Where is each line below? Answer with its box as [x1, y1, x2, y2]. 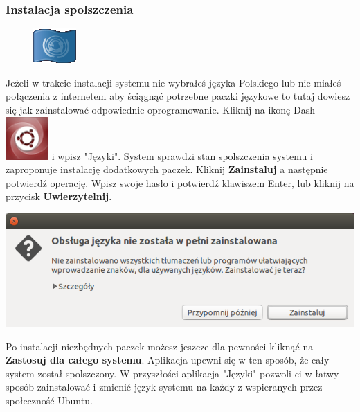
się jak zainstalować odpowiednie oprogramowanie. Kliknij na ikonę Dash [6, 102, 315, 116]
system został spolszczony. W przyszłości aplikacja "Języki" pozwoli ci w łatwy [6, 366, 339, 380]
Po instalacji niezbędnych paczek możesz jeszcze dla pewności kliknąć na [6, 339, 314, 353]
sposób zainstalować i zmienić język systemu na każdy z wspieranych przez [6, 379, 323, 394]
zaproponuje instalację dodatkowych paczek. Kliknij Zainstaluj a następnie [6, 162, 328, 177]
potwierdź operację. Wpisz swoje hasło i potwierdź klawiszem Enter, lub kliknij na [6, 175, 354, 190]
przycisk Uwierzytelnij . [6, 189, 112, 204]
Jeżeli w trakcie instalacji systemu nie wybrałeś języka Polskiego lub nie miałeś [6, 75, 341, 89]
